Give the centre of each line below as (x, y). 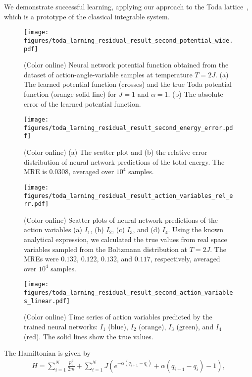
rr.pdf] (36, 204)
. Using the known (196, 229)
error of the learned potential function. (82, 103)
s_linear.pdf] (47, 301)
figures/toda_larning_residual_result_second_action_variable (128, 293)
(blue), (118, 326)
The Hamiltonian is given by (47, 353)
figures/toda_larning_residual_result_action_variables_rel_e (128, 196)
